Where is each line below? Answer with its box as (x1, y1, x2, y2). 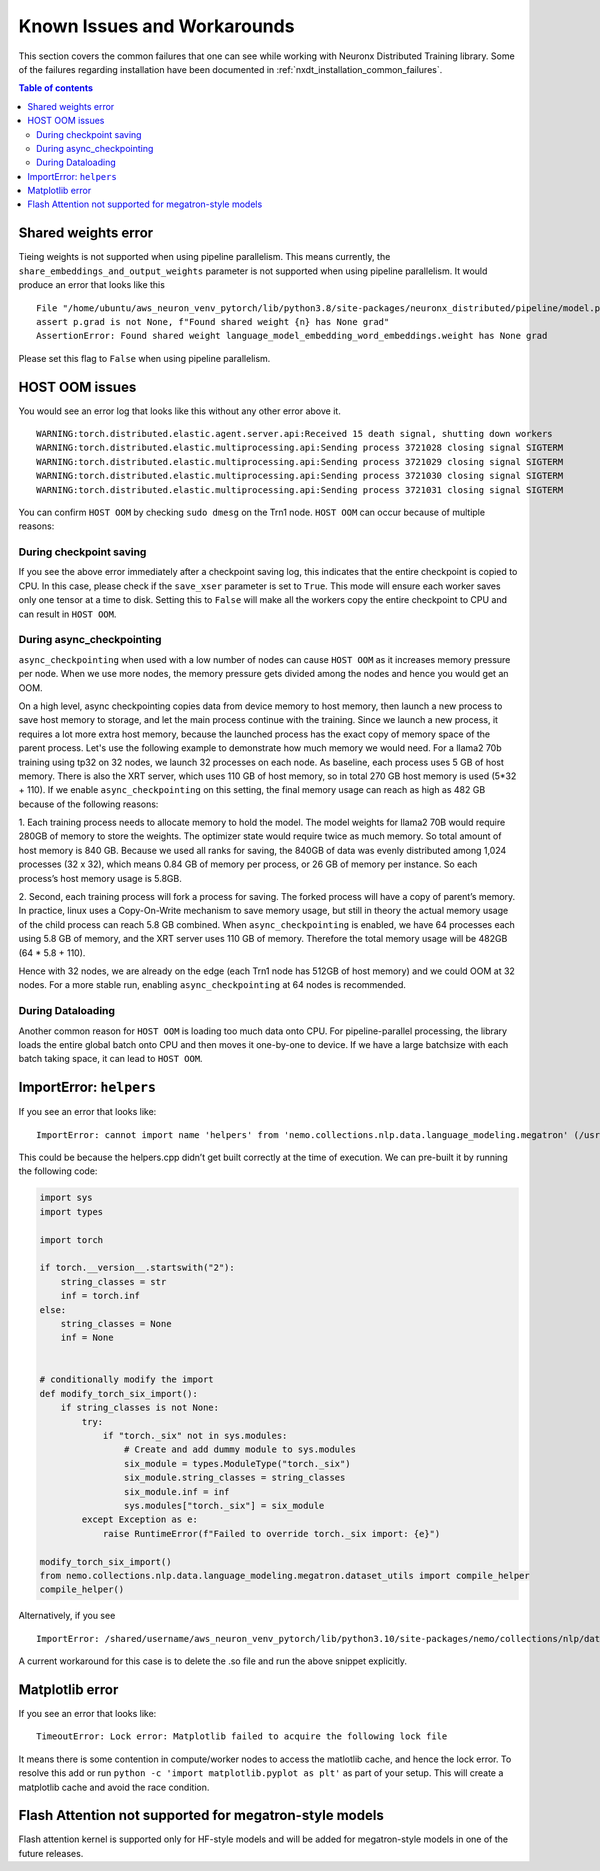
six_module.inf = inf (123, 1486, 230, 1497)
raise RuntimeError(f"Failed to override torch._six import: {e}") (102, 1528, 441, 1539)
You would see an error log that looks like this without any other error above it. (18, 405, 342, 417)
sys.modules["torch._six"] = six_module (123, 1500, 325, 1511)
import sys (39, 1192, 93, 1204)
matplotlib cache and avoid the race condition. (18, 1781, 210, 1793)
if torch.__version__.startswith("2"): (39, 1262, 235, 1274)
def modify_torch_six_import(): (39, 1388, 199, 1399)
